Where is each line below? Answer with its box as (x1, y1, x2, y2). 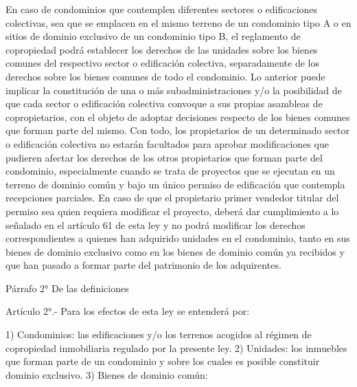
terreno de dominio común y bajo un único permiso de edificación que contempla (5, 177, 345, 191)
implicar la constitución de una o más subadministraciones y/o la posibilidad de (5, 82, 342, 97)
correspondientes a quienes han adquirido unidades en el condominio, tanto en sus (5, 231, 350, 245)
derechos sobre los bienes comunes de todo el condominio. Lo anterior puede (5, 69, 325, 83)
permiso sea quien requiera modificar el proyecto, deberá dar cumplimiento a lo (5, 203, 339, 218)
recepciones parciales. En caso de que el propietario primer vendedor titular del (5, 190, 339, 205)
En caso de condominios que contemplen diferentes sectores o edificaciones (5, 2, 318, 16)
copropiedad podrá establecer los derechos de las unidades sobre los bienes (5, 42, 318, 56)
